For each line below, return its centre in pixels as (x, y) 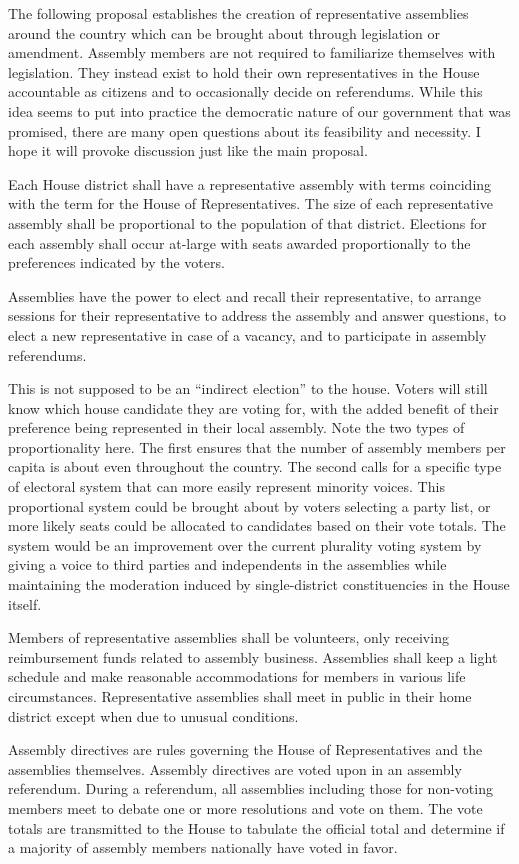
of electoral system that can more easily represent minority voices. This (226, 486)
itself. (25, 603)
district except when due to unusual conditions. (153, 715)
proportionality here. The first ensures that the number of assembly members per (257, 446)
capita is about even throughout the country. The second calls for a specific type (255, 466)
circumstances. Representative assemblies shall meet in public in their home (240, 696)
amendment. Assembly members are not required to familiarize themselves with (252, 52)
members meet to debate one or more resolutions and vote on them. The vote (245, 807)
